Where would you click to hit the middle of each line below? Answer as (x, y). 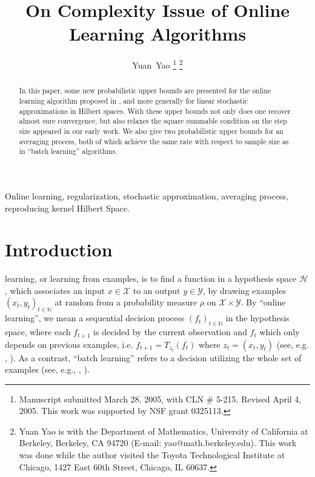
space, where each (38, 332)
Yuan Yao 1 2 (157, 64)
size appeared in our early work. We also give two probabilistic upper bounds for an (151, 131)
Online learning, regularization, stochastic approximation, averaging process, (147, 195)
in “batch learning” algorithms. (68, 151)
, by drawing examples (244, 290)
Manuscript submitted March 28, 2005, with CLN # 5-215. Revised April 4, (160, 399)
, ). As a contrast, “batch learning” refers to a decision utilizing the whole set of (153, 357)
